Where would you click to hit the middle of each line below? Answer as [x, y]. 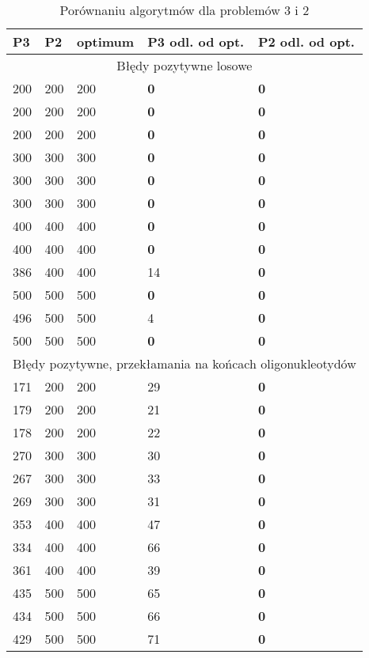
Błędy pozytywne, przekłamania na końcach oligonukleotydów [184, 363]
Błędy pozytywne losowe [184, 65]
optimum [106, 42]
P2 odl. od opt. [306, 42]
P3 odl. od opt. [196, 42]
